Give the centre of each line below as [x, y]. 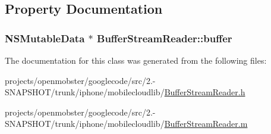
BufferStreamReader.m [206, 124]
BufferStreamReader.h [205, 92]
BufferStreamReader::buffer [165, 38]
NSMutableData [45, 38]
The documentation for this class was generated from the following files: [136, 60]
